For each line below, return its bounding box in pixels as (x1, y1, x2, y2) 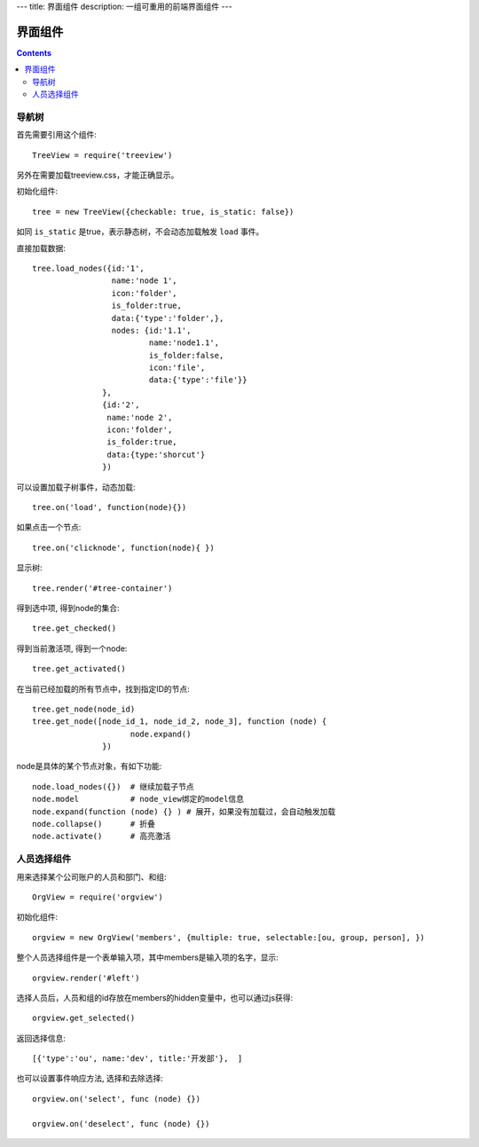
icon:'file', (148, 363, 206, 373)
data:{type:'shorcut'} (106, 449, 206, 460)
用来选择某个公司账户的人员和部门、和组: (16, 871, 168, 882)
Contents (16, 47, 52, 58)
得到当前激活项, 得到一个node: (16, 643, 128, 654)
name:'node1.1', (148, 338, 220, 348)
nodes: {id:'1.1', (111, 325, 192, 335)
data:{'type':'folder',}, (111, 313, 224, 323)
